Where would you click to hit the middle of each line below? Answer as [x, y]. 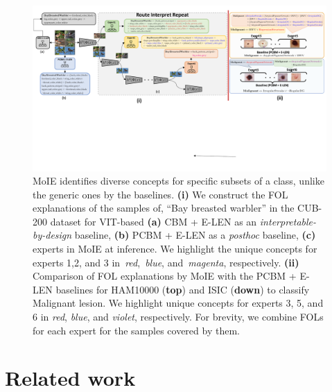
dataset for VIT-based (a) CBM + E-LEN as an [154, 221]
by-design [52, 235]
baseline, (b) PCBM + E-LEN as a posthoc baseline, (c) [195, 235]
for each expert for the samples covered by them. [136, 330]
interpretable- [288, 221]
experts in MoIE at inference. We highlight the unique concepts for [175, 249]
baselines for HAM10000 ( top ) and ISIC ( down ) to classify [183, 289]
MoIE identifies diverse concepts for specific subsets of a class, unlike [178, 181]
